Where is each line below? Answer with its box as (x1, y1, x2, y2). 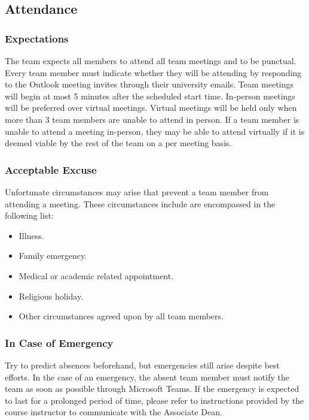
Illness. (19, 229, 44, 241)
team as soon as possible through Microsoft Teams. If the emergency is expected (5, 382, 299, 395)
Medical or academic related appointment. (19, 269, 174, 282)
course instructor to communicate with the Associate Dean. (5, 406, 222, 418)
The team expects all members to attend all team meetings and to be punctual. (5, 55, 296, 67)
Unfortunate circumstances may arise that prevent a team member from (5, 185, 269, 198)
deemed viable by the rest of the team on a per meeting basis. (5, 137, 232, 149)
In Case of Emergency (5, 335, 114, 350)
